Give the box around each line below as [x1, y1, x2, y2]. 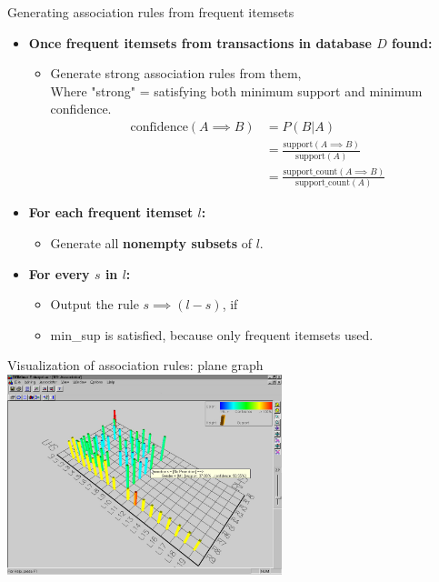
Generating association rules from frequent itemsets [7, 3, 294, 21]
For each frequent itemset [28, 203, 194, 222]
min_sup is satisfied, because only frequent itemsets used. [50, 325, 374, 344]
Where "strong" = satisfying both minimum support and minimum [50, 81, 423, 100]
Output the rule [50, 295, 139, 314]
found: [392, 33, 433, 52]
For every [28, 264, 90, 283]
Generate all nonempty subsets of [50, 233, 252, 252]
